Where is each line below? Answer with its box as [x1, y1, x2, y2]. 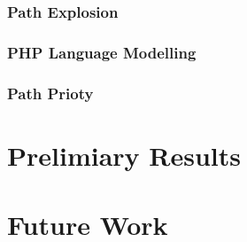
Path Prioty [7, 82, 94, 104]
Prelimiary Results [7, 137, 241, 173]
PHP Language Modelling [7, 41, 197, 63]
